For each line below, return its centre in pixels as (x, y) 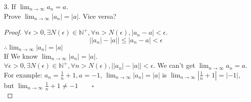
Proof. (13, 32)
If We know (21, 56)
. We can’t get (174, 65)
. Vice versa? (98, 16)
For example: (23, 74)
